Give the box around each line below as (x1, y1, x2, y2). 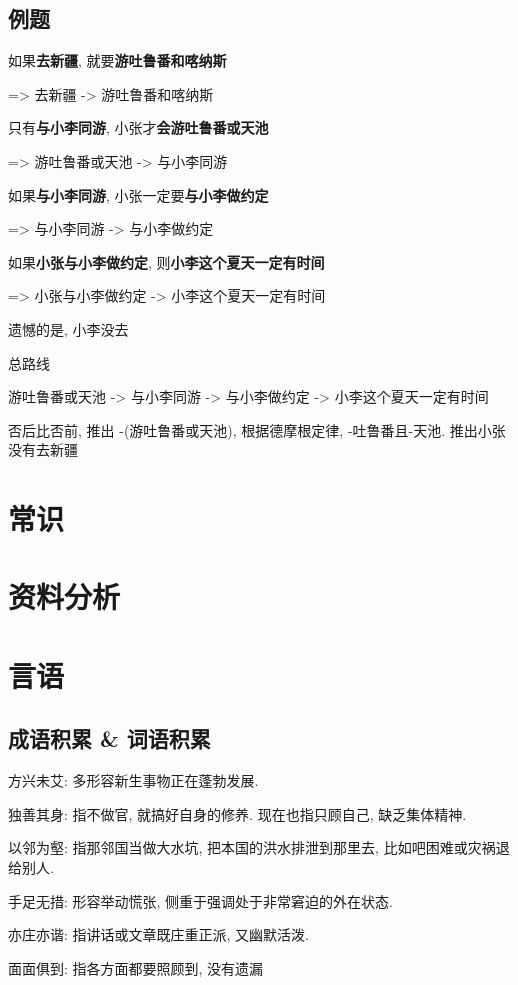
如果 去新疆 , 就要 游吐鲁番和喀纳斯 (8, 50, 227, 71)
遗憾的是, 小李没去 (8, 318, 129, 339)
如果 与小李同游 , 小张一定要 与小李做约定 (8, 184, 269, 205)
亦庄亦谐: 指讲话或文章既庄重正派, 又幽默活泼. (8, 924, 309, 945)
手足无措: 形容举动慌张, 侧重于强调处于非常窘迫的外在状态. (8, 890, 393, 911)
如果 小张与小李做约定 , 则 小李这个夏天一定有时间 (8, 251, 325, 272)
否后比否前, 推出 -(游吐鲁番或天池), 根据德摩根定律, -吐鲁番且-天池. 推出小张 (8, 419, 506, 440)
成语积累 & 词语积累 (8, 723, 211, 754)
